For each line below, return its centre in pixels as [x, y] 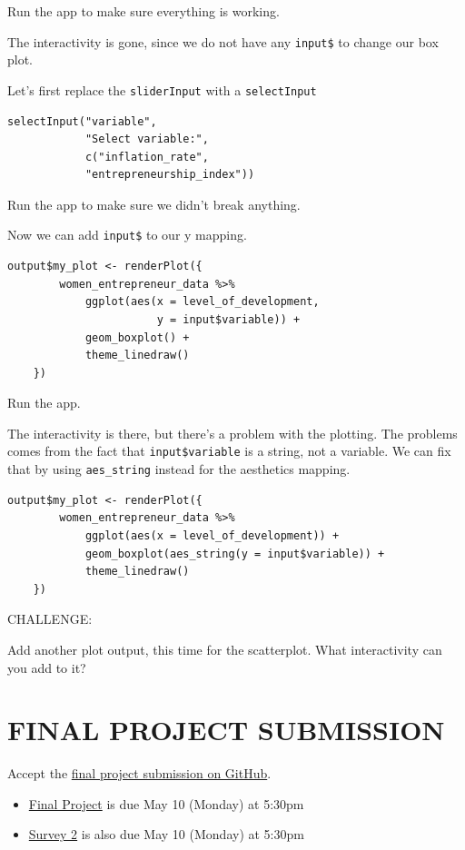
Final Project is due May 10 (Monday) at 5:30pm [166, 803]
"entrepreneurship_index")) [170, 175]
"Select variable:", [147, 139]
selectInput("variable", [82, 121]
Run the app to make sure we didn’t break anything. [154, 204]
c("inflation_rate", [147, 157]
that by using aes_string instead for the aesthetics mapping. [179, 469]
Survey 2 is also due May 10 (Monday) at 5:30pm [166, 834]
